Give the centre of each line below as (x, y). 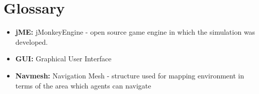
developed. (31, 41)
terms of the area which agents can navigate (83, 85)
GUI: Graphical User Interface (63, 59)
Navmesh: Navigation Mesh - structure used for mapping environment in (130, 75)
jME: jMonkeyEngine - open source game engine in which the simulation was (135, 32)
